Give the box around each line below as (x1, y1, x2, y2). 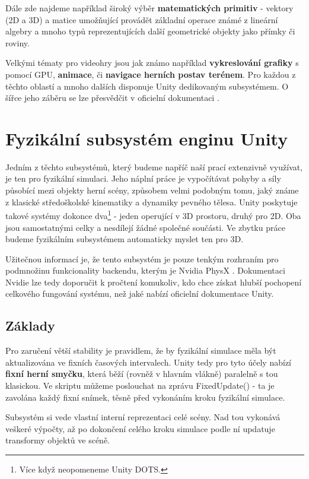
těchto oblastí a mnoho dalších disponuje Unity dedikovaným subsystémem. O (5, 80, 289, 92)
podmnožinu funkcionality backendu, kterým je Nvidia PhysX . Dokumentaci (5, 264, 285, 277)
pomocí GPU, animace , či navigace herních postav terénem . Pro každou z (5, 68, 296, 80)
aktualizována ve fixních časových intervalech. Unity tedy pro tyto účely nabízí (5, 356, 291, 368)
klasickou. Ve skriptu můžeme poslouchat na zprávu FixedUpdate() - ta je (5, 379, 275, 392)
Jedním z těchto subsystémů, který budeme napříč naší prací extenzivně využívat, (5, 160, 303, 173)
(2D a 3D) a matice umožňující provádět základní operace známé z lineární (5, 13, 278, 26)
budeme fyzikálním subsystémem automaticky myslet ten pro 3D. (5, 233, 244, 245)
